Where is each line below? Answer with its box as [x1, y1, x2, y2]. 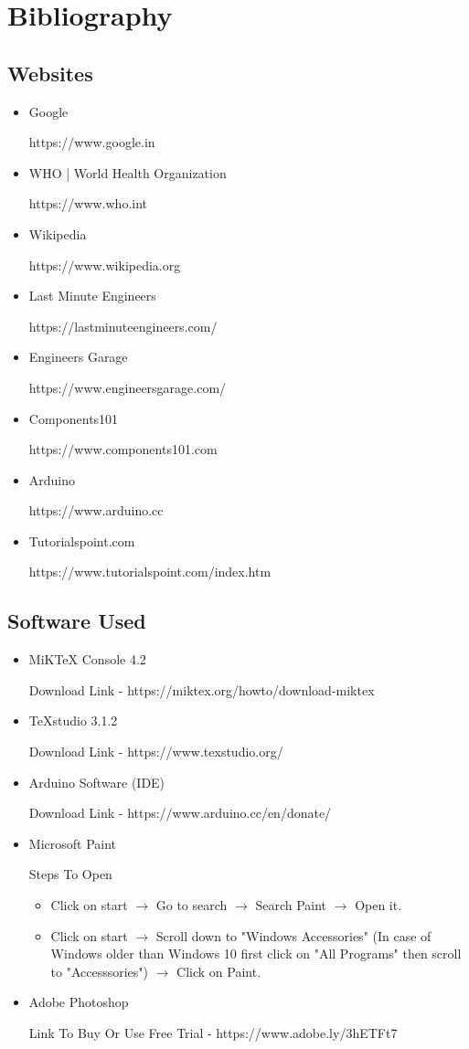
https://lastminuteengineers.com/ [28, 316, 218, 335]
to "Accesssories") [50, 961, 149, 980]
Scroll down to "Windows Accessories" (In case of [155, 926, 432, 945]
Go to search [155, 895, 228, 915]
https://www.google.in [28, 132, 155, 152]
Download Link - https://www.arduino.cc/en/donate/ [28, 803, 332, 822]
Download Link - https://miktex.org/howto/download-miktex [28, 680, 375, 699]
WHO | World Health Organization [28, 163, 227, 182]
